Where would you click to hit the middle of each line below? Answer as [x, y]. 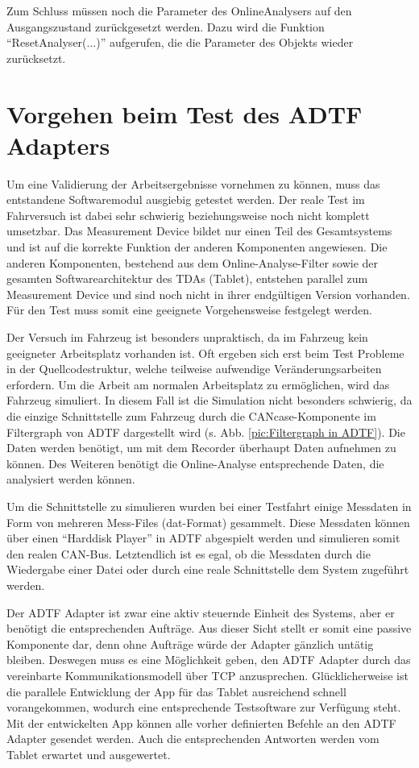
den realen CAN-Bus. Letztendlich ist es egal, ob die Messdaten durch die [189, 553]
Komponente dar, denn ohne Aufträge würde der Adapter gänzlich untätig [190, 643]
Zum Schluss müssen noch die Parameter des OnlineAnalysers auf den [179, 10]
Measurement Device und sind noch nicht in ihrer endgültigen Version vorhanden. [208, 294]
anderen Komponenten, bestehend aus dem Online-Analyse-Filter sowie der [193, 262]
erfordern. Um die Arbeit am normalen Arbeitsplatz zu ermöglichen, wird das [198, 384]
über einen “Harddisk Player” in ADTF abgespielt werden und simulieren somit [203, 538]
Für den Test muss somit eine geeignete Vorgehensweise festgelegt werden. [189, 310]
